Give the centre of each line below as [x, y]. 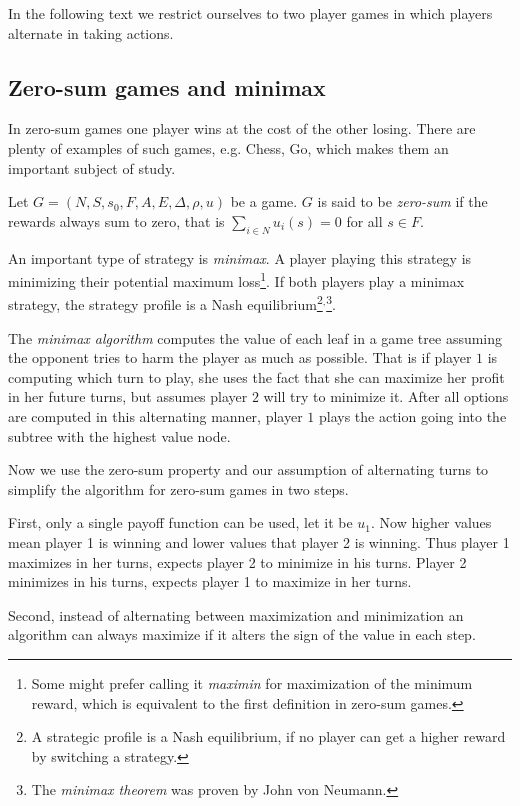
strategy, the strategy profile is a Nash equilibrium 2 [165, 303]
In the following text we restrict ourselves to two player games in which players [250, 13]
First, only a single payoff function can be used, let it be [180, 522]
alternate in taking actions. [91, 32]
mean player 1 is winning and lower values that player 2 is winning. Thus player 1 [259, 542]
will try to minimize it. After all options [386, 396]
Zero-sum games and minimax [167, 86]
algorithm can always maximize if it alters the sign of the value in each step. [242, 634]
